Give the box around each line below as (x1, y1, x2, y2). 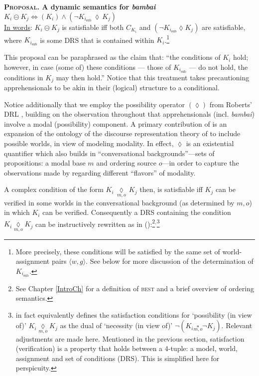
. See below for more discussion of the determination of (86, 256, 254, 266)
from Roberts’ (209, 99, 252, 109)
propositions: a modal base (4, 158, 86, 168)
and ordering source (96, 158, 157, 168)
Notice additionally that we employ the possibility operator (4, 99, 185, 109)
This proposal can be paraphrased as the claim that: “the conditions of (4, 52, 221, 62)
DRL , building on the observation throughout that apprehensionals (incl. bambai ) (4, 109, 255, 119)
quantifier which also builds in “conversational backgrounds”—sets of (4, 148, 215, 158)
